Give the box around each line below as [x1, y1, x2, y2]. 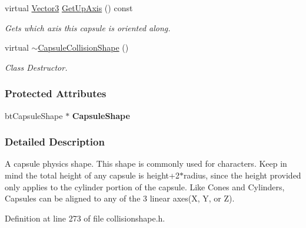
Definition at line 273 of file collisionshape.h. [5, 212, 165, 224]
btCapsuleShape [5, 109, 63, 121]
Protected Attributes [5, 86, 107, 101]
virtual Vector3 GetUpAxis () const [5, 2, 133, 14]
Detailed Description [5, 134, 105, 149]
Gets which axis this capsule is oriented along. [5, 21, 171, 34]
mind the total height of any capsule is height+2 [5, 169, 179, 181]
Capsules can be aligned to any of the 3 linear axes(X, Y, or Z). [5, 192, 235, 204]
